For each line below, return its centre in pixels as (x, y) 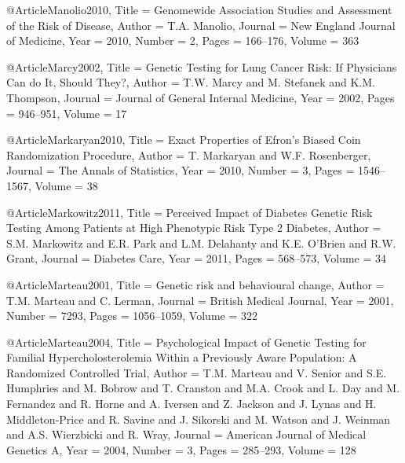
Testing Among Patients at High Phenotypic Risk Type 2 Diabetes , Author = (194, 228)
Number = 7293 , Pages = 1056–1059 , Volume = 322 (132, 316)
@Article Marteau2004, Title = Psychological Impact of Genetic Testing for (186, 342)
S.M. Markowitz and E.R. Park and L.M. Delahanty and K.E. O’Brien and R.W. (201, 243)
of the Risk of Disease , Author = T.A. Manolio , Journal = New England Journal (201, 25)
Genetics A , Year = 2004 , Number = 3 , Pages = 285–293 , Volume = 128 (181, 449)
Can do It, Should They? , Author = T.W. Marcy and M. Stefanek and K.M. (191, 82)
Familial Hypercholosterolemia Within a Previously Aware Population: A (182, 357)
